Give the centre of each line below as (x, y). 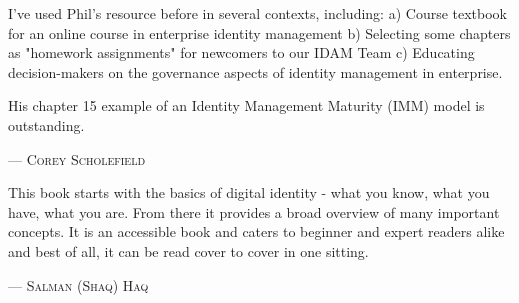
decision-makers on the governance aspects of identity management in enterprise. (255, 71)
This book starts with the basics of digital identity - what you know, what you (249, 192)
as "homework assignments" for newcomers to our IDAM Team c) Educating (241, 52)
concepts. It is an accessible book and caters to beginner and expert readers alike (256, 231)
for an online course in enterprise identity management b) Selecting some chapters (259, 32)
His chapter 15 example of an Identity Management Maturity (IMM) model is (246, 105)
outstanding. (46, 124)
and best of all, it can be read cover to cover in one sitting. (188, 250)
